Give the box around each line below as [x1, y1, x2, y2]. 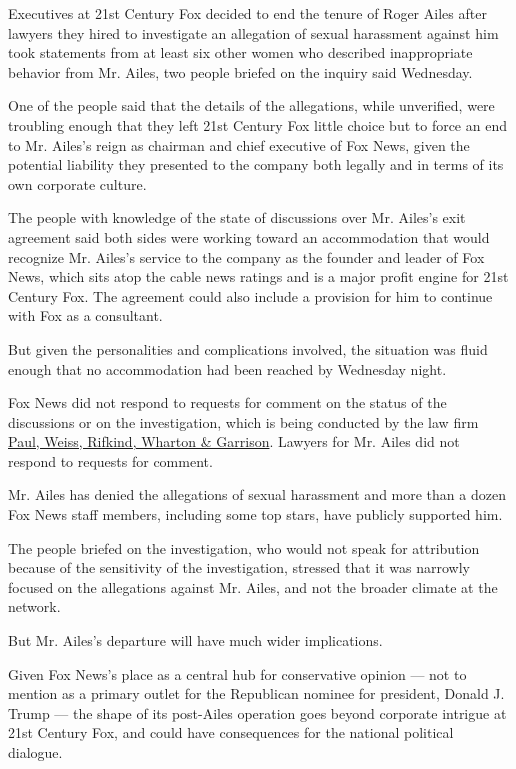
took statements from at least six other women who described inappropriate [8, 42, 473, 63]
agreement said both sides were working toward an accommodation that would [8, 226, 490, 247]
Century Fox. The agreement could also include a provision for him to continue [8, 285, 493, 306]
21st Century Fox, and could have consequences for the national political [8, 722, 454, 743]
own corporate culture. [8, 173, 147, 194]
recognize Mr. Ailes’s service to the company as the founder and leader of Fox [8, 246, 485, 267]
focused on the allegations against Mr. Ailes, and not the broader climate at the [8, 576, 498, 597]
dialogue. [8, 742, 63, 762]
